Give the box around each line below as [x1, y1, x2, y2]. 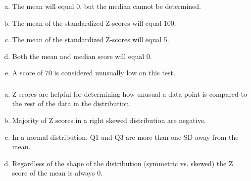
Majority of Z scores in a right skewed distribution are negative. [12, 115, 206, 125]
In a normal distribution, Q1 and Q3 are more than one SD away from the [12, 131, 239, 142]
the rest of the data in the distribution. [12, 98, 131, 109]
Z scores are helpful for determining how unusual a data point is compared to [12, 88, 247, 99]
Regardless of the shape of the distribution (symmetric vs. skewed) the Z [12, 158, 233, 168]
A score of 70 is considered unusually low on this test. [12, 67, 175, 78]
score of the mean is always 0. [12, 168, 103, 178]
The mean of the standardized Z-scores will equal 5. [12, 34, 169, 45]
